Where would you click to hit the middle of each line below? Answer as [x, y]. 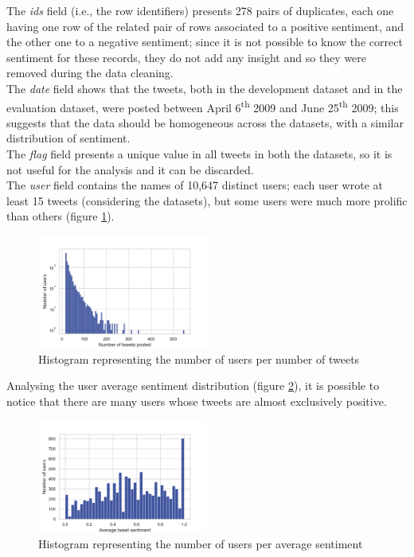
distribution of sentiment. [68, 138]
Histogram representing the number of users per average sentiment [201, 544]
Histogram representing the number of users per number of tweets [199, 358]
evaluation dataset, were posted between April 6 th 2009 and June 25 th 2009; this [203, 106]
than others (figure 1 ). [61, 216]
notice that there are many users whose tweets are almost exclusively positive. [197, 401]
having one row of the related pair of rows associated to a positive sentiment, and [205, 26]
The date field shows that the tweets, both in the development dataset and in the [205, 88]
